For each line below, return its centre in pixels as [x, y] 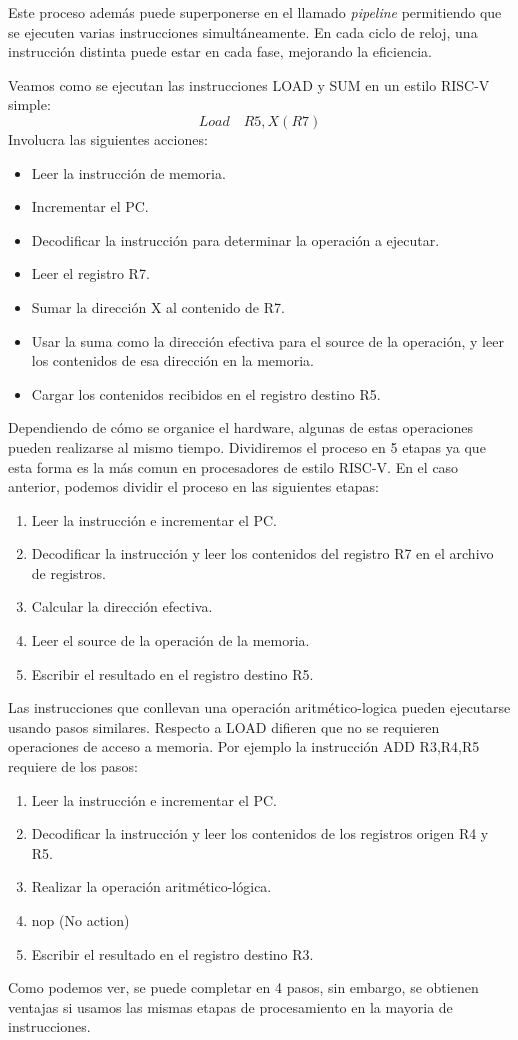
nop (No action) [80, 920]
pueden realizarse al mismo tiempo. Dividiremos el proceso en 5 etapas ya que [247, 446]
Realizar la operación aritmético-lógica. [151, 886]
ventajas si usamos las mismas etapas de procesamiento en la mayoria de [230, 1006]
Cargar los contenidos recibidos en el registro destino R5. [206, 393]
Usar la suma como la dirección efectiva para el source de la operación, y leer [267, 340]
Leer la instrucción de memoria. [128, 172]
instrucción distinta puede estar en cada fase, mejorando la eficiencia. [220, 51]
